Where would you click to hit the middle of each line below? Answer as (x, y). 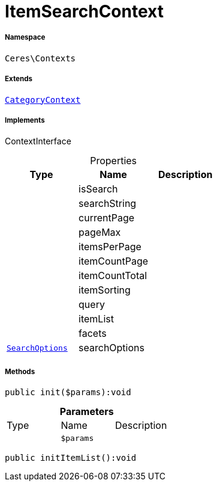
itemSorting (105, 290)
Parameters (87, 412)
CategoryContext (43, 100)
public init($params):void (68, 392)
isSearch (98, 189)
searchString (108, 204)
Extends (19, 79)
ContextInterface (38, 141)
